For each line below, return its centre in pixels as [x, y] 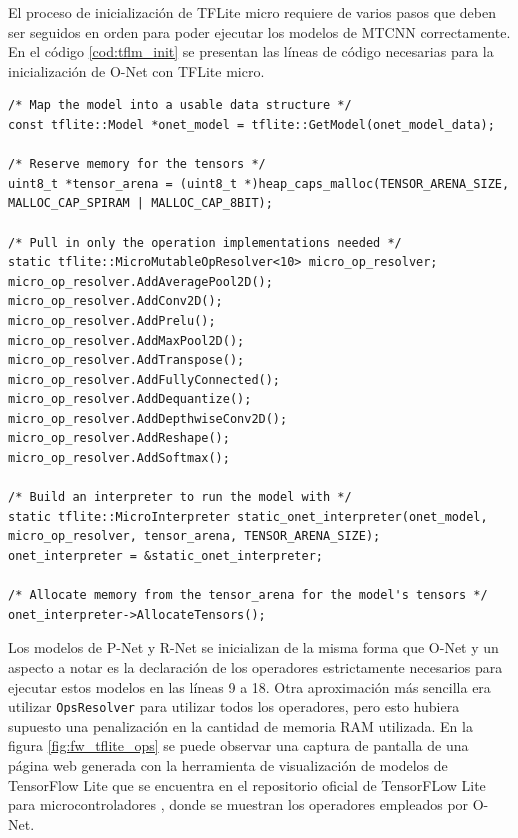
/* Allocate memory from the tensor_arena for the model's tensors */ [248, 595]
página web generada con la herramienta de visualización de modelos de [228, 765]
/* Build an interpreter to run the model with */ [180, 497]
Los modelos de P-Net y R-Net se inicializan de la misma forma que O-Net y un [253, 647]
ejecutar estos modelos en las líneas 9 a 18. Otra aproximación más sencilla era [249, 686]
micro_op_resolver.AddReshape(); [119, 438]
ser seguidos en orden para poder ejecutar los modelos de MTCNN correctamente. [259, 31]
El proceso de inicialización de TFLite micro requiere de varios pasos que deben [252, 12]
